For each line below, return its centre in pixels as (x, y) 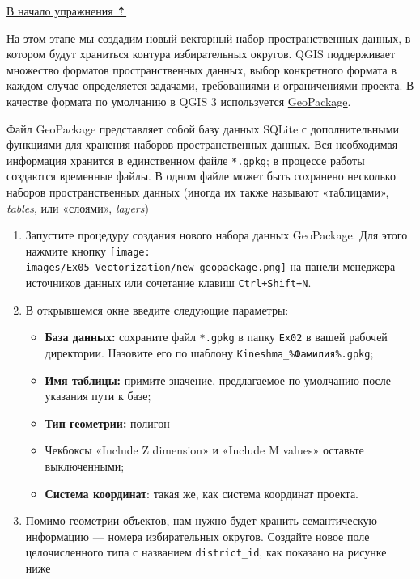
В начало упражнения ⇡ (67, 11)
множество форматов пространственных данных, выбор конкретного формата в (202, 69)
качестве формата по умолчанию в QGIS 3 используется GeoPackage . (179, 101)
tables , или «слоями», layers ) (78, 207)
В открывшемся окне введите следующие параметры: (157, 309)
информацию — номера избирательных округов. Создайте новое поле (197, 536)
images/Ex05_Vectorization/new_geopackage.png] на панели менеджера (210, 266)
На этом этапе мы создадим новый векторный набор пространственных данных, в (209, 38)
